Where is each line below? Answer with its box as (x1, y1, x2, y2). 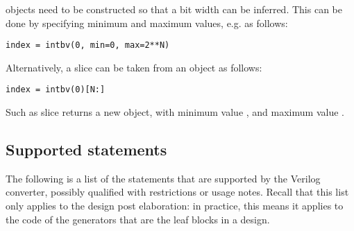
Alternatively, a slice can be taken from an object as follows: (6, 60, 262, 74)
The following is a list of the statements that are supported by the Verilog (6, 171, 321, 185)
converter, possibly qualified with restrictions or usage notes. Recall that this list (6, 185, 349, 199)
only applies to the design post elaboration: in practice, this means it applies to (6, 198, 344, 213)
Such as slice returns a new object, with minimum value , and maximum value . (6, 105, 344, 119)
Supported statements (6, 139, 167, 160)
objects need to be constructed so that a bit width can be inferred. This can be (6, 2, 342, 16)
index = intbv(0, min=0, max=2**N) (6, 40, 170, 51)
